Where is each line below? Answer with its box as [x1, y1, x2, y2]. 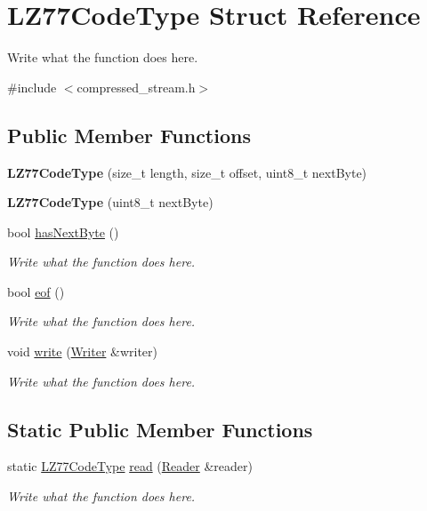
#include [7, 77, 57, 96]
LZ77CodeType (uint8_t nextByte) [7, 193, 213, 212]
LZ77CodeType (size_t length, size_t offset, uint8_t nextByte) [7, 163, 367, 181]
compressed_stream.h [77, 77, 196, 96]
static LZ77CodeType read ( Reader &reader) [7, 457, 253, 475]
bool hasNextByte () [7, 222, 119, 241]
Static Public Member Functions [7, 415, 313, 443]
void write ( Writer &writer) [7, 342, 158, 361]
